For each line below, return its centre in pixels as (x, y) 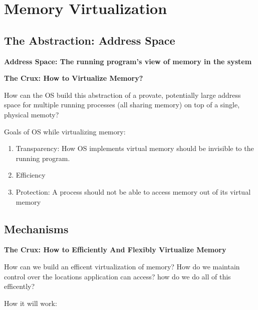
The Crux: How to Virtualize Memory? (74, 78)
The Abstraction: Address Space (90, 40)
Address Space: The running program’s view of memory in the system (128, 61)
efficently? (20, 286)
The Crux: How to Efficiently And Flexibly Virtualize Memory (115, 250)
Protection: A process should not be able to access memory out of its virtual (133, 191)
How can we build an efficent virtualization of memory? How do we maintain (122, 266)
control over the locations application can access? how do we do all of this (117, 276)
